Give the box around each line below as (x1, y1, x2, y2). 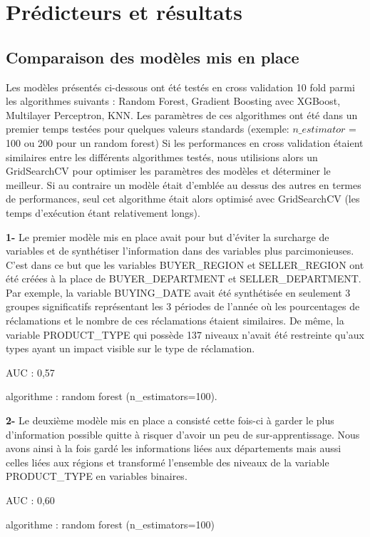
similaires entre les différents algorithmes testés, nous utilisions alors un (6, 149, 318, 164)
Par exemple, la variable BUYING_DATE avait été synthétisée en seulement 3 (6, 285, 351, 300)
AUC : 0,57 (6, 364, 55, 379)
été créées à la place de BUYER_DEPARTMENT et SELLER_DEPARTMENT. (6, 271, 361, 286)
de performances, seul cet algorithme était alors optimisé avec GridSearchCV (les (6, 191, 360, 206)
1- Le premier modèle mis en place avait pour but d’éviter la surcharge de (6, 229, 329, 244)
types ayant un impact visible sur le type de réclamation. (6, 341, 255, 356)
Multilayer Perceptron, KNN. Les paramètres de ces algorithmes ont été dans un (6, 107, 358, 122)
